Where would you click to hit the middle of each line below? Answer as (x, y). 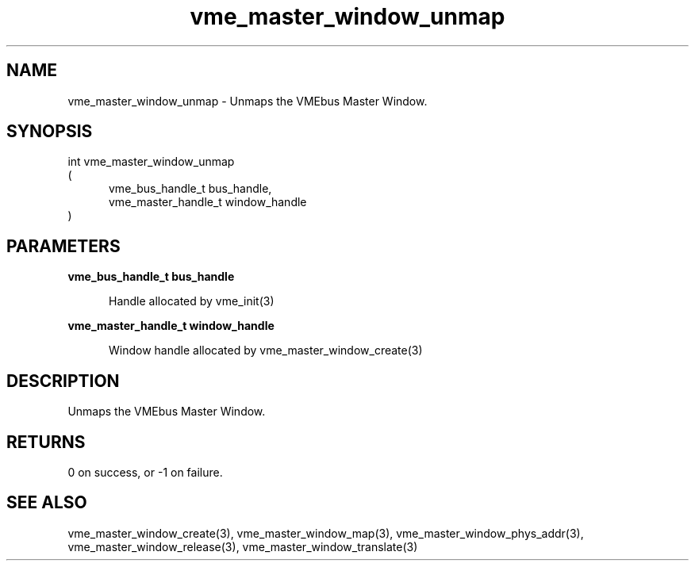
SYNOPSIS (50, 132)
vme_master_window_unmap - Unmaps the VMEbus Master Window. (248, 101)
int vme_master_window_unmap (151, 162)
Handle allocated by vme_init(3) (192, 301)
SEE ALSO (47, 503)
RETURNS (46, 442)
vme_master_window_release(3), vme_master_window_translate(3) (243, 546)
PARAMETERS (63, 246)
